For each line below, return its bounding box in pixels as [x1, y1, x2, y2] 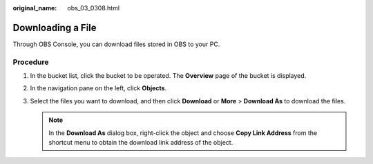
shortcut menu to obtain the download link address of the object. [48, 139, 233, 146]
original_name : [12, 4, 57, 12]
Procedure [12, 57, 49, 67]
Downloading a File [12, 21, 97, 34]
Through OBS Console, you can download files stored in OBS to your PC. [12, 40, 220, 48]
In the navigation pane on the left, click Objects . [30, 84, 167, 92]
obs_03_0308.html [67, 4, 120, 12]
